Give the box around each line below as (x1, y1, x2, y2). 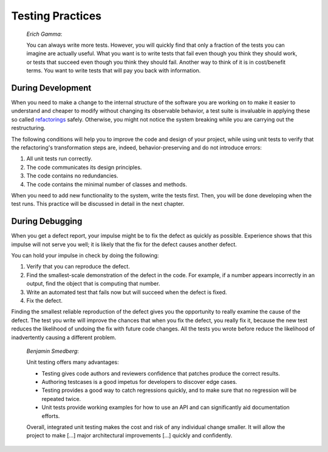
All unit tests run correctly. (26, 155, 92, 162)
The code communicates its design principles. (26, 163, 142, 171)
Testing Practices (11, 9, 102, 22)
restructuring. (11, 125, 46, 132)
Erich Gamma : (26, 30, 63, 38)
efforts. (41, 412, 60, 419)
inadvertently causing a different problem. (11, 334, 117, 341)
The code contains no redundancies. (26, 172, 118, 179)
